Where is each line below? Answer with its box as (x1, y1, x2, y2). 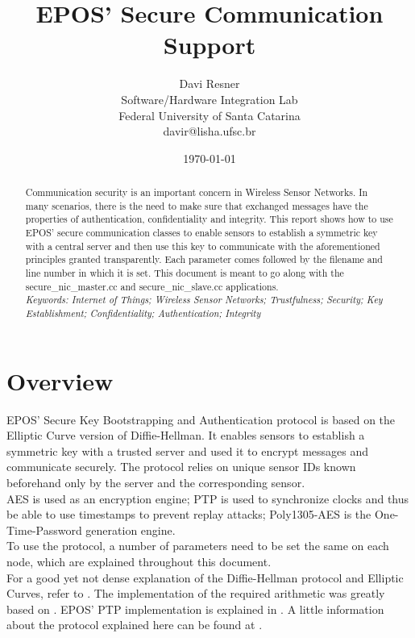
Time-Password (6, 521, 82, 538)
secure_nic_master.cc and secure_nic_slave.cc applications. (25, 279, 279, 293)
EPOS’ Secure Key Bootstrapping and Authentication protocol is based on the (6, 411, 396, 427)
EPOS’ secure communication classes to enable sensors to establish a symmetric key (25, 226, 378, 240)
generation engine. (85, 521, 176, 538)
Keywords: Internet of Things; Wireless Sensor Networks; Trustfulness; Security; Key (25, 293, 383, 306)
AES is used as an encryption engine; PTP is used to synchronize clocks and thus (6, 490, 409, 507)
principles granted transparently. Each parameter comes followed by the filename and (25, 252, 383, 266)
